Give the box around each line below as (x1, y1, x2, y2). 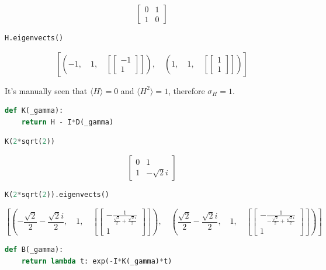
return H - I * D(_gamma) (21, 117, 114, 126)
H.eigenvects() (5, 34, 64, 42)
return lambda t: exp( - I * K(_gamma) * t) (21, 257, 172, 265)
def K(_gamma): (5, 106, 64, 115)
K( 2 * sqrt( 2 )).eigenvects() (5, 190, 110, 199)
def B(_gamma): (5, 245, 64, 254)
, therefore (168, 84, 205, 96)
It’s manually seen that (5, 84, 88, 96)
